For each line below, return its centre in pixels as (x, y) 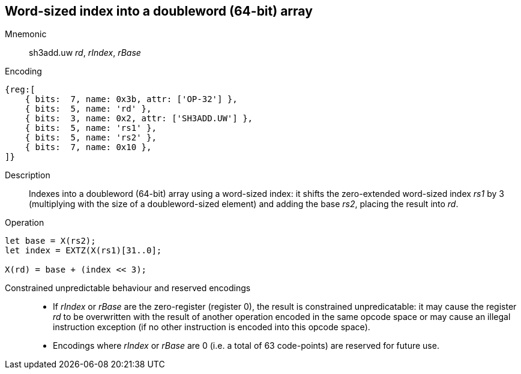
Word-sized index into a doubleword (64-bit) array (159, 11)
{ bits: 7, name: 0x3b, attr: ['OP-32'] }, (131, 99)
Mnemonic (26, 34)
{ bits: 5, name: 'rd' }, (88, 109)
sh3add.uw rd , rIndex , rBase (85, 53)
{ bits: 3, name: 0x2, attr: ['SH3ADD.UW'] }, (139, 119)
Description (28, 175)
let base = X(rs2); (50, 241)
